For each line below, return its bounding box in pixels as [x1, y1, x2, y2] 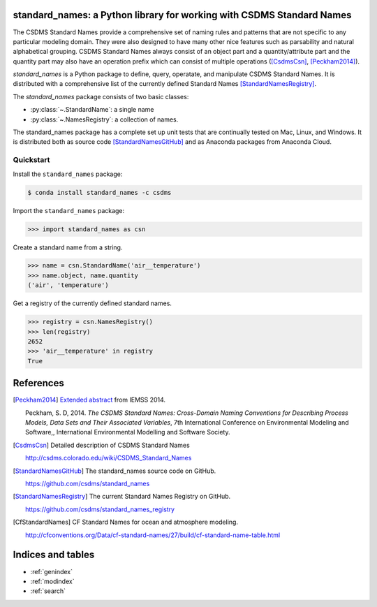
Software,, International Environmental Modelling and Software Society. [25, 428, 230, 437]
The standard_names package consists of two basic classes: [13, 92, 189, 101]
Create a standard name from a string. [13, 243, 123, 251]
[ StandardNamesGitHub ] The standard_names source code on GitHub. [13, 467, 216, 475]
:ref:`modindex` [30, 577, 75, 585]
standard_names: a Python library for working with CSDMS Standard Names [13, 9, 352, 21]
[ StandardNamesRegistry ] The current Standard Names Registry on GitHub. [13, 492, 231, 501]
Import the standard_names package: [13, 206, 125, 214]
